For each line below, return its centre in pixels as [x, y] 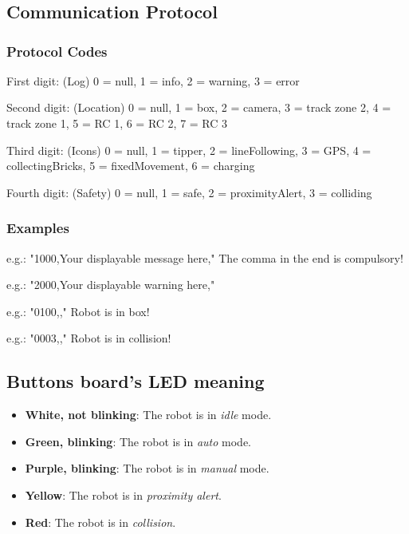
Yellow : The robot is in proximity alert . [123, 494]
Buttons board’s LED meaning [136, 381]
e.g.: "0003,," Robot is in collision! [89, 338]
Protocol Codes [57, 51]
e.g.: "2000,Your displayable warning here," [111, 285]
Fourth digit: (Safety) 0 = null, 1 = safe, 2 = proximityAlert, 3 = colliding [189, 192]
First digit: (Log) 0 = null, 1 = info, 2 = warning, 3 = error [153, 80]
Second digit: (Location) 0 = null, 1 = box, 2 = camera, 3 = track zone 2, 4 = [199, 107]
